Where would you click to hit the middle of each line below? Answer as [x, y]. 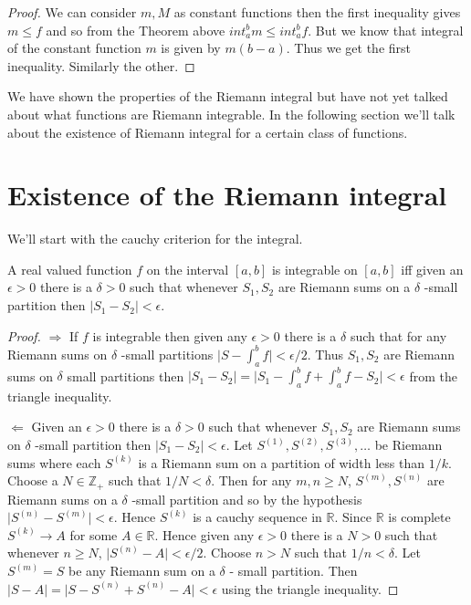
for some [94, 534]
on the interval [188, 269]
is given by [191, 48]
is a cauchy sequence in [257, 517]
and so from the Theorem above [136, 30]
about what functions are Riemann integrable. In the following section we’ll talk [231, 114]
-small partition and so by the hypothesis [247, 499]
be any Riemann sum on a [142, 571]
